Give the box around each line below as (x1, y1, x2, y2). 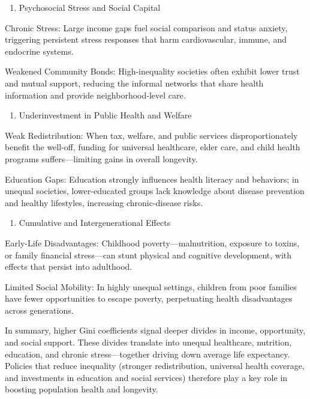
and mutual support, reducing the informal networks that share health (5, 76, 264, 89)
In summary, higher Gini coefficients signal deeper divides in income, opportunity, (5, 324, 306, 337)
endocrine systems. (5, 44, 74, 57)
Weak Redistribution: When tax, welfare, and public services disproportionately (5, 129, 298, 141)
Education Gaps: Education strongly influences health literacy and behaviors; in (5, 172, 299, 185)
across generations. (5, 303, 74, 316)
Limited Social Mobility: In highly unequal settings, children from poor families (5, 280, 297, 293)
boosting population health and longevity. (5, 383, 158, 395)
